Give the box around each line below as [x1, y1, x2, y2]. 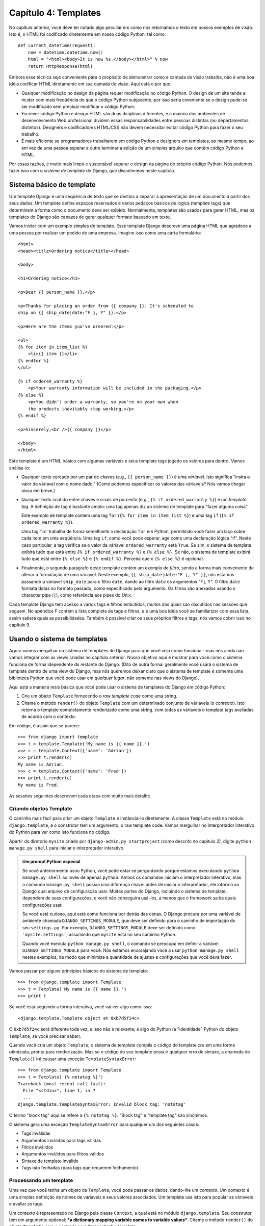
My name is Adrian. [18, 762, 65, 767]
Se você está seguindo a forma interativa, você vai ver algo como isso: [9, 1004, 152, 1010]
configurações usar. [22, 902, 63, 908]
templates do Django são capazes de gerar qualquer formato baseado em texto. [9, 214, 171, 220]
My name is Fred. [18, 782, 59, 788]
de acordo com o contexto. [21, 714, 76, 719]
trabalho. [21, 131, 40, 137]
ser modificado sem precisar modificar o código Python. [21, 103, 135, 110]
